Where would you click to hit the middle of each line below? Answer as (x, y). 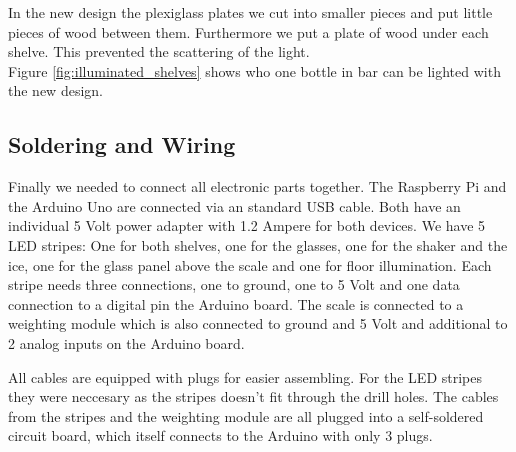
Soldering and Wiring (122, 144)
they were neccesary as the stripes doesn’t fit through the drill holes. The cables (253, 396)
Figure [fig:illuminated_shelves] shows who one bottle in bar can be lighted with (254, 70)
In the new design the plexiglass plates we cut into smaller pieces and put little (250, 12)
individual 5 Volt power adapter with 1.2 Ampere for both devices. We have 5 (247, 225)
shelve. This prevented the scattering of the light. (159, 51)
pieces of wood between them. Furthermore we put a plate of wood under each (248, 31)
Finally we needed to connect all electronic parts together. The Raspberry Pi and (257, 186)
